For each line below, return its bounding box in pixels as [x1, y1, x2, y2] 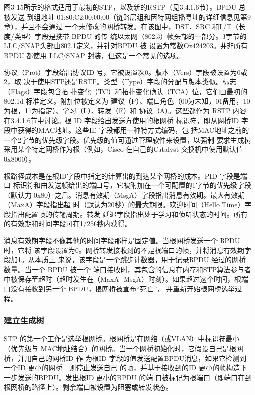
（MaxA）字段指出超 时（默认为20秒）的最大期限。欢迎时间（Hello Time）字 [4, 199, 252, 210]
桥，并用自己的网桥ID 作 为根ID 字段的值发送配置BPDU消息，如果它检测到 [4, 353, 247, 363]
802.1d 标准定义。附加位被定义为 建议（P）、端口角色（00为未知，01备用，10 [4, 96, 250, 106]
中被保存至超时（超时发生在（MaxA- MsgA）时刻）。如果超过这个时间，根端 [4, 274, 248, 284]
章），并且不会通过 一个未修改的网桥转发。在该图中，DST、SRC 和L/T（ [4, 21, 239, 32]
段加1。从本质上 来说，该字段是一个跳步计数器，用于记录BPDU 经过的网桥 [4, 254, 246, 265]
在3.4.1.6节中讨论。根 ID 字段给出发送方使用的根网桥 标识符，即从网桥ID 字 [4, 115, 248, 125]
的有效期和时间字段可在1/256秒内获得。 [4, 218, 131, 229]
